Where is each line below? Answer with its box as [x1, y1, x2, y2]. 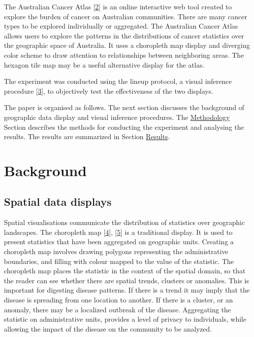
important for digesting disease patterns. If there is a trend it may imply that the [4, 285, 250, 295]
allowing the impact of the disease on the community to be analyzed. [4, 323, 212, 334]
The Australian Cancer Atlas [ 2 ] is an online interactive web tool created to [4, 1, 232, 11]
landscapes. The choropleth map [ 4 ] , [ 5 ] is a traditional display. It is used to [4, 226, 233, 237]
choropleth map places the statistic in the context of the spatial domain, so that [4, 265, 246, 276]
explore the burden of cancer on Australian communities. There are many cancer [4, 11, 247, 21]
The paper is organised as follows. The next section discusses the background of [4, 102, 245, 112]
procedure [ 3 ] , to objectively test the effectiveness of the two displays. [4, 85, 214, 96]
